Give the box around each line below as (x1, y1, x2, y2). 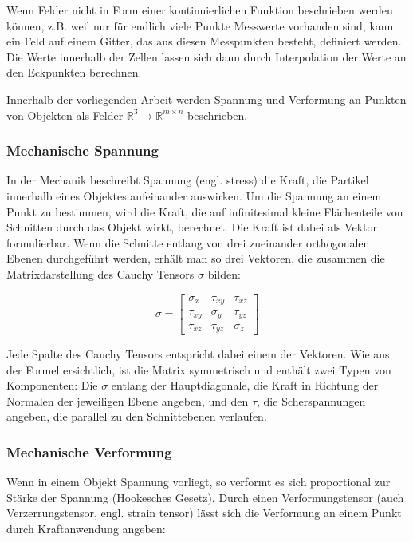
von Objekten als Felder (6, 106, 124, 123)
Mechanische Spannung (6, 140, 159, 160)
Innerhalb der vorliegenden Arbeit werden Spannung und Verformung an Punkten (6, 90, 407, 107)
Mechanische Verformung (6, 441, 172, 461)
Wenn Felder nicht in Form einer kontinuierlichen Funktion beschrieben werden (6, 2, 393, 18)
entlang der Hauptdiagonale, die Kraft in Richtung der (111, 377, 379, 394)
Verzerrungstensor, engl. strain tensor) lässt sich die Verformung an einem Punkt (6, 504, 402, 521)
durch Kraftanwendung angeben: (6, 520, 166, 536)
